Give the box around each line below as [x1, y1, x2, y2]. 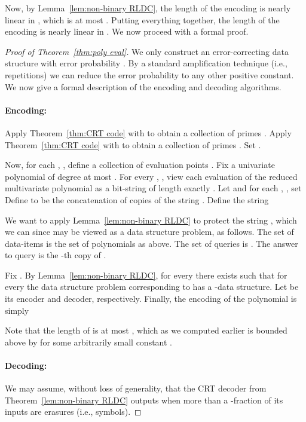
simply [5, 304, 29, 316]
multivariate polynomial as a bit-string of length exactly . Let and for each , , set [5, 182, 302, 194]
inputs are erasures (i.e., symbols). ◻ [5, 405, 142, 418]
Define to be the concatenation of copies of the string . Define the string [5, 193, 269, 206]
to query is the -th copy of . [5, 249, 106, 261]
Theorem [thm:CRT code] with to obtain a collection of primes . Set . [5, 138, 261, 151]
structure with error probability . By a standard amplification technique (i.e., [5, 57, 287, 69]
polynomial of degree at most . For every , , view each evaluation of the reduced [5, 170, 298, 182]
